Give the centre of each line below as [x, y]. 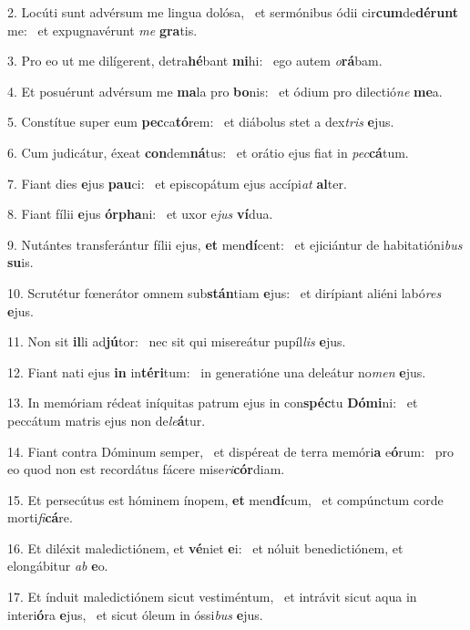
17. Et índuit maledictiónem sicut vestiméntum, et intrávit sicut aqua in [212, 597]
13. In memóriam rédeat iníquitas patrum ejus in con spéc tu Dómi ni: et [213, 403]
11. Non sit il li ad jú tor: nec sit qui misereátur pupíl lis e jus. [177, 341]
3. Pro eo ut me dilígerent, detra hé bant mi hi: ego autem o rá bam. [195, 61]
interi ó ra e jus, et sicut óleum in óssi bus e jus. [135, 614]
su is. [20, 262]
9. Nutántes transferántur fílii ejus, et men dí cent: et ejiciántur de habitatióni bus [235, 244]
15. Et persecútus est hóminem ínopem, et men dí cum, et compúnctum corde [225, 499]
